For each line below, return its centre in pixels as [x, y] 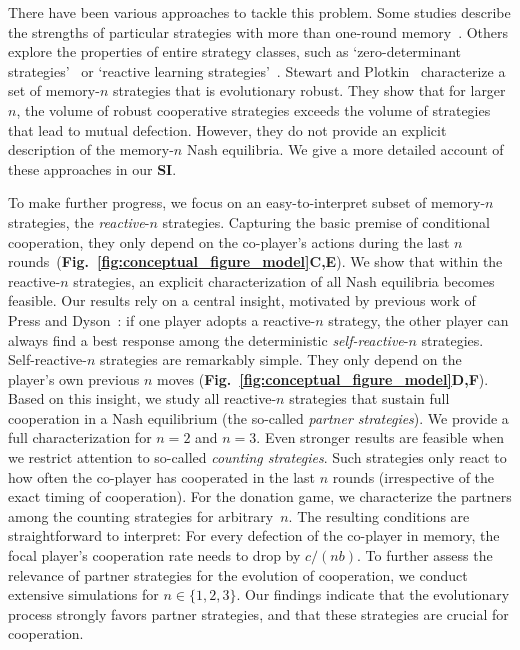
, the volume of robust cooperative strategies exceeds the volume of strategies [253, 109]
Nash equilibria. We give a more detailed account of [345, 149]
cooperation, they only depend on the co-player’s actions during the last [229, 241]
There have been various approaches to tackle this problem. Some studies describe [259, 12]
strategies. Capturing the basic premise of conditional [326, 221]
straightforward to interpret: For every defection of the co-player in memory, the [254, 535]
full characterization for [80, 437]
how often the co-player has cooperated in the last [162, 476]
